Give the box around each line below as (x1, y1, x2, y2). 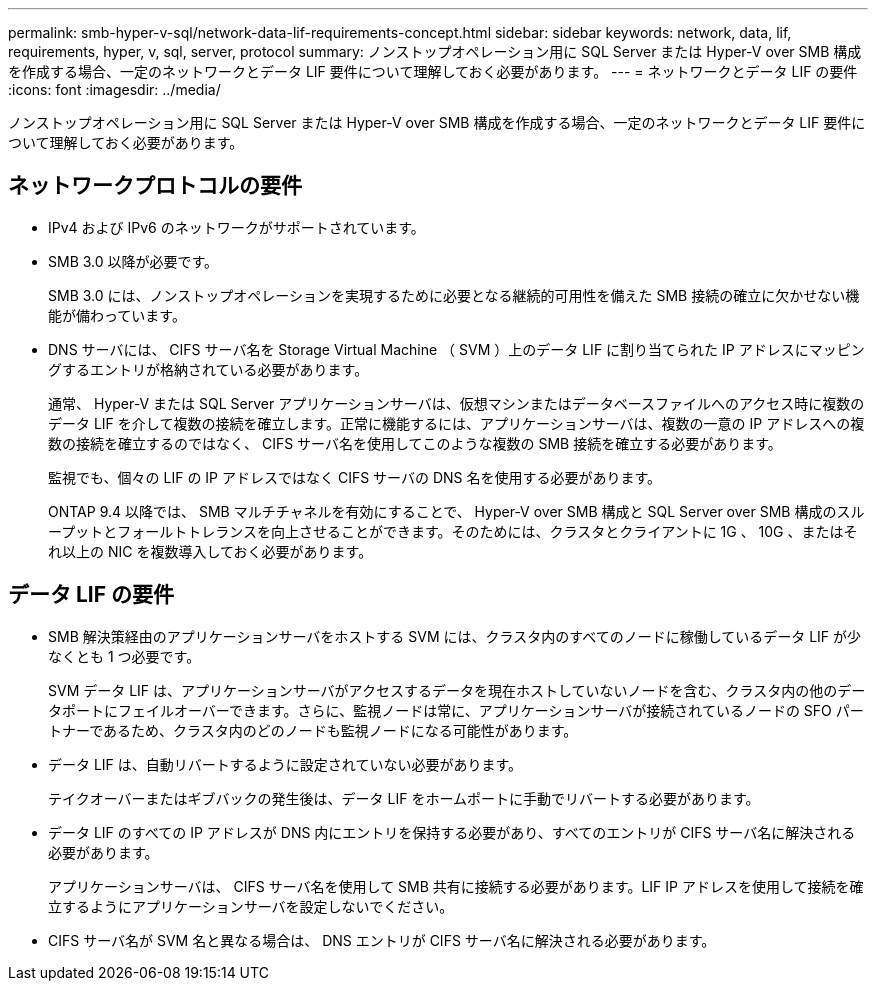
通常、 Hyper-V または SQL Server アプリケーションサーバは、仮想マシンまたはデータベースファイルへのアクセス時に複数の (48, 394, 865, 412)
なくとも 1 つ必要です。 (48, 647, 201, 665)
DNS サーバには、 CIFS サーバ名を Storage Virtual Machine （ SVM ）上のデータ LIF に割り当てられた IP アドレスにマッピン (48, 340, 865, 358)
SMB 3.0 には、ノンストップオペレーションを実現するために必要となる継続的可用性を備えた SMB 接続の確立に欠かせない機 (48, 286, 860, 304)
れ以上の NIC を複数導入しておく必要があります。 (48, 542, 373, 560)
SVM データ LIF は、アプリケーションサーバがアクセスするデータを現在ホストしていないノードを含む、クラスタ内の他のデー (48, 681, 866, 699)
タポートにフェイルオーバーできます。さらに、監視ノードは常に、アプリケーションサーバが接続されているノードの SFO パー (48, 701, 864, 719)
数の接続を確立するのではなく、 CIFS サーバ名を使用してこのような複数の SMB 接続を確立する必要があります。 (48, 434, 782, 452)
